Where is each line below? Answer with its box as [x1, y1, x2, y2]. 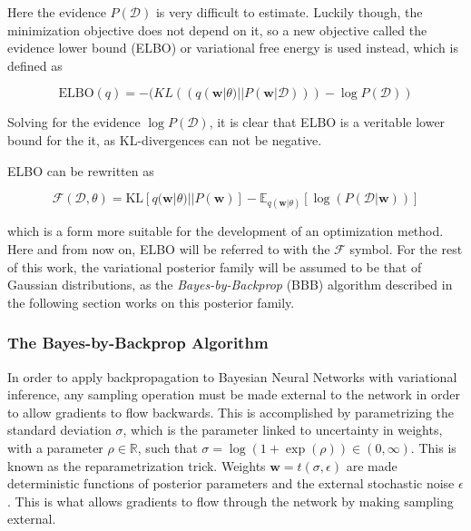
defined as [7, 55, 63, 74]
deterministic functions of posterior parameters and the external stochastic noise [7, 474, 455, 493]
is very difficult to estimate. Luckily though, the [155, 3, 423, 21]
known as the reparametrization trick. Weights [7, 456, 266, 475]
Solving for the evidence [7, 113, 141, 132]
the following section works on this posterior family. [7, 292, 295, 311]
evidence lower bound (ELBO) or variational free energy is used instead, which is [7, 38, 458, 57]
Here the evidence [7, 3, 106, 21]
